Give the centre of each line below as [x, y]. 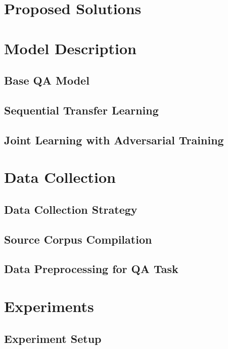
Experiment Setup [53, 338]
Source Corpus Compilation [78, 239]
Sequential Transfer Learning [81, 110]
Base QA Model [47, 80]
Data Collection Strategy [71, 209]
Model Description [70, 48]
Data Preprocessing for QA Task [91, 269]
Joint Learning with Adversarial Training [114, 140]
